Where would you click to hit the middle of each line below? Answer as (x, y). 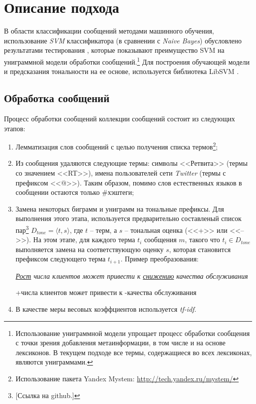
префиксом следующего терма (61, 259)
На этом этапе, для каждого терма (84, 239)
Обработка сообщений (57, 98)
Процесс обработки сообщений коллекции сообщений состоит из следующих (120, 118)
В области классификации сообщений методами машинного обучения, (109, 31)
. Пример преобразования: (160, 259)
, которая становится (200, 249)
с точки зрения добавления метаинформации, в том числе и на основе (121, 343)
